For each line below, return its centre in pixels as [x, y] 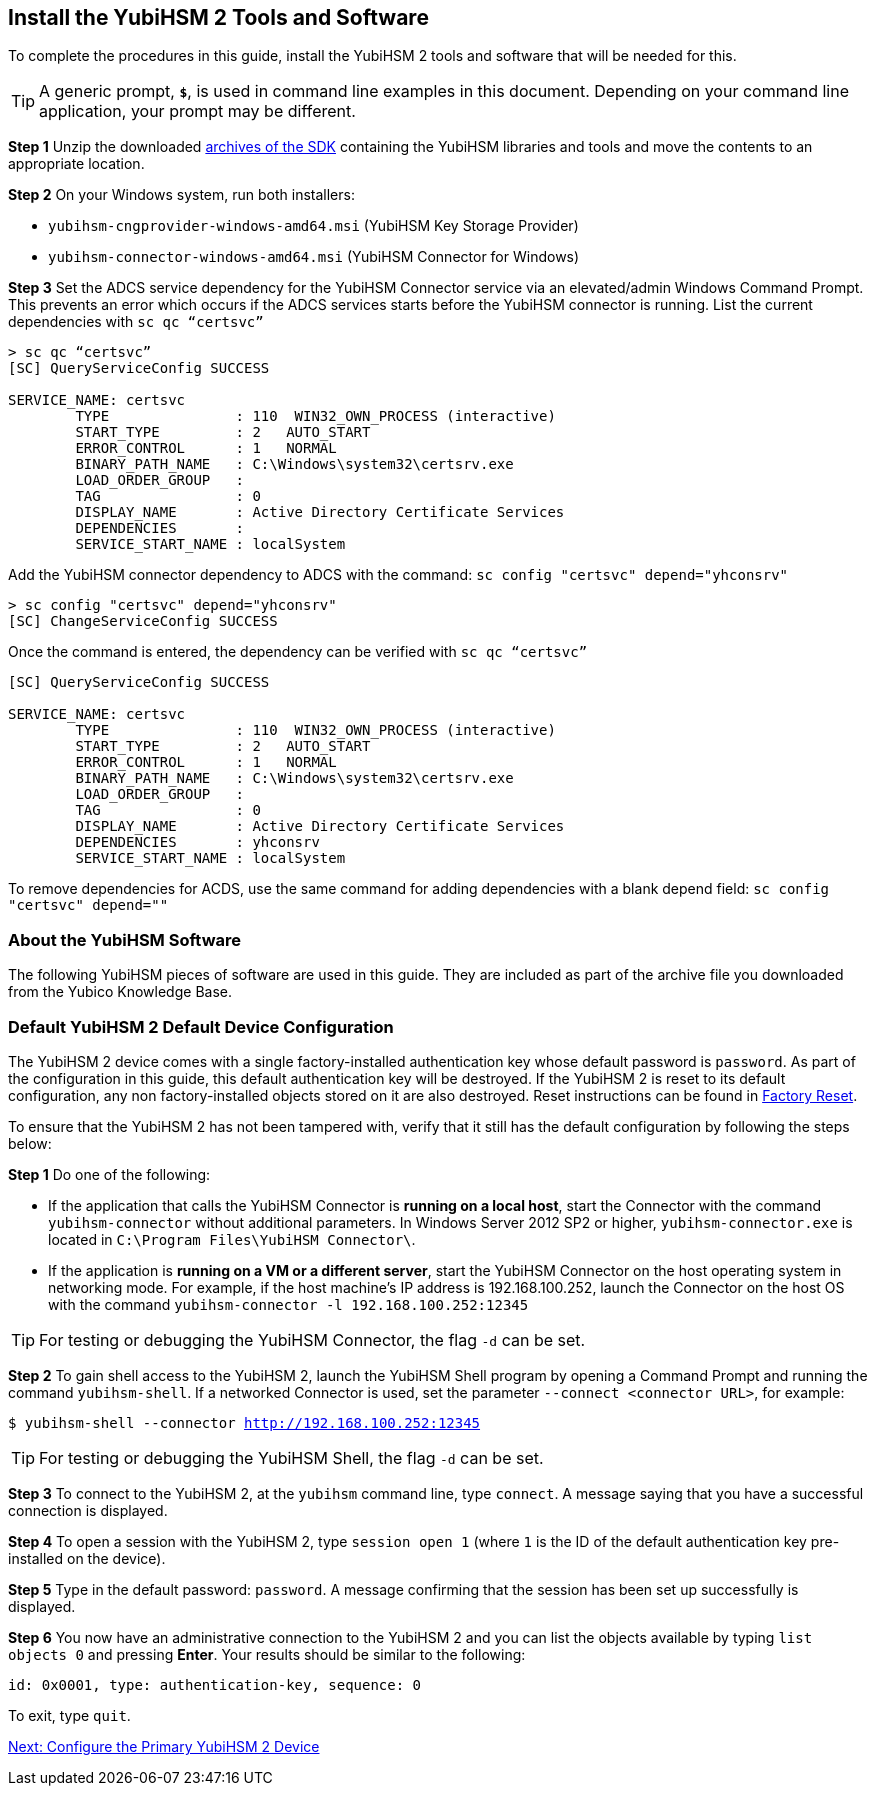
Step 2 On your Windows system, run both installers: [181, 195]
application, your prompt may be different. [197, 111]
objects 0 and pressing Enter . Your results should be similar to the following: [267, 1654]
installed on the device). [87, 1558]
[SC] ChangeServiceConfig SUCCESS [143, 621]
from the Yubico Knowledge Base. [120, 992]
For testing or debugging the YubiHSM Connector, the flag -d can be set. [312, 1339]
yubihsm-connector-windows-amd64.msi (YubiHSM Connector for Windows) [314, 257]
